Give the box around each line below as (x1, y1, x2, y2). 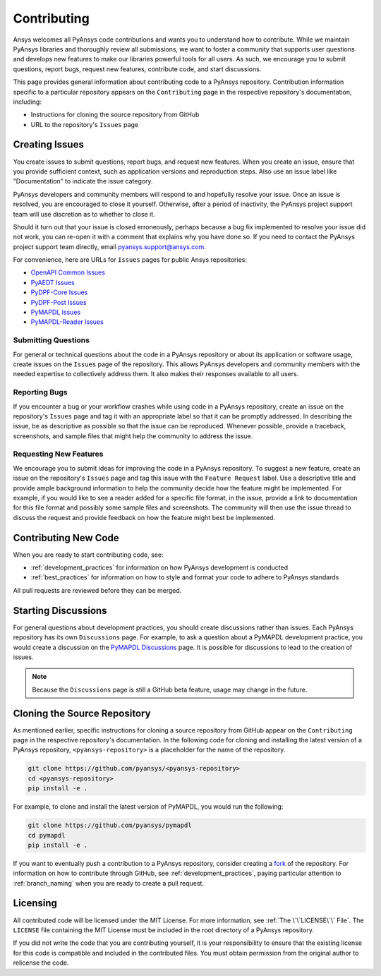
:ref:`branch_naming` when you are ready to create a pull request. (13, 879, 205, 887)
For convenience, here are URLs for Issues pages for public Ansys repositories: (13, 255, 247, 264)
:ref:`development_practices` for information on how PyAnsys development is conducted (30, 563, 289, 572)
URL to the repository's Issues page (30, 120, 139, 128)
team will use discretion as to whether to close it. (13, 210, 155, 218)
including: (13, 97, 42, 106)
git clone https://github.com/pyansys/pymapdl (28, 821, 192, 829)
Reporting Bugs (13, 387, 68, 397)
